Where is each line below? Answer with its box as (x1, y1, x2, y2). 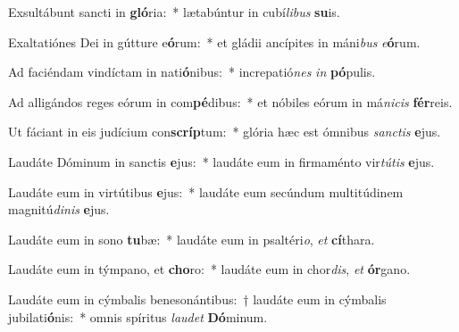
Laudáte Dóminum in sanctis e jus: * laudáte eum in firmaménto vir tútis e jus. (8, 152, 435, 170)
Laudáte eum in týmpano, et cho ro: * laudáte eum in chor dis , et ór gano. (8, 260, 411, 278)
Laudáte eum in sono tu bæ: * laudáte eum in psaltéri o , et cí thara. (8, 229, 375, 248)
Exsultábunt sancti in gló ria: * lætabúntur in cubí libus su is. (8, 3, 340, 21)
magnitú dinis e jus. (8, 200, 110, 219)
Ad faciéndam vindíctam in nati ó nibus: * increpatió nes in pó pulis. (8, 62, 376, 81)
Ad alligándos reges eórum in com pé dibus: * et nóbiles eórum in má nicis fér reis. (8, 92, 453, 111)
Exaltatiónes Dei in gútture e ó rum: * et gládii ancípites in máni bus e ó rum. (8, 32, 421, 51)
